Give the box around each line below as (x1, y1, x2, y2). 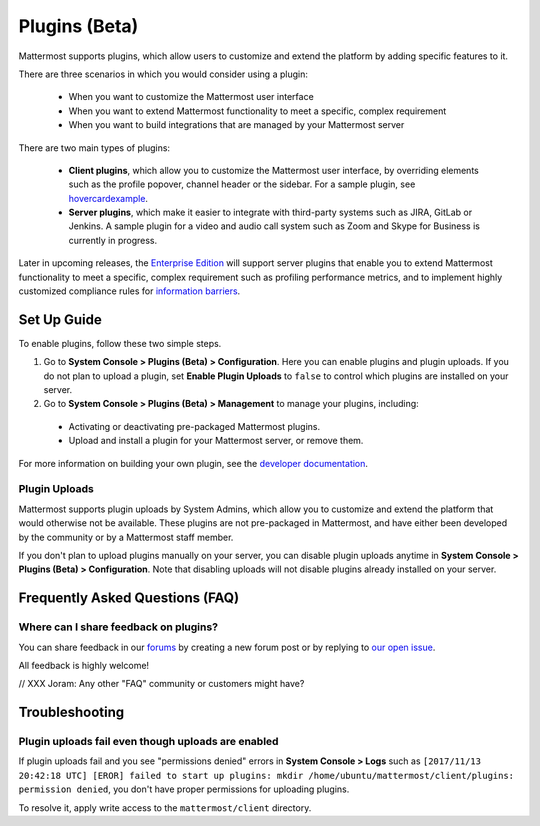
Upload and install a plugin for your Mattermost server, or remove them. (68, 435, 364, 447)
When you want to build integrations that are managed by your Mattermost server (68, 119, 405, 131)
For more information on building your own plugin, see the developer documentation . (18, 457, 369, 469)
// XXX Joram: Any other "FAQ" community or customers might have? (18, 678, 305, 690)
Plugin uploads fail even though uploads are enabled (18, 735, 279, 749)
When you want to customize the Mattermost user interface (68, 91, 314, 103)
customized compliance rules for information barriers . (18, 285, 241, 297)
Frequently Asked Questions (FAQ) (18, 590, 240, 607)
